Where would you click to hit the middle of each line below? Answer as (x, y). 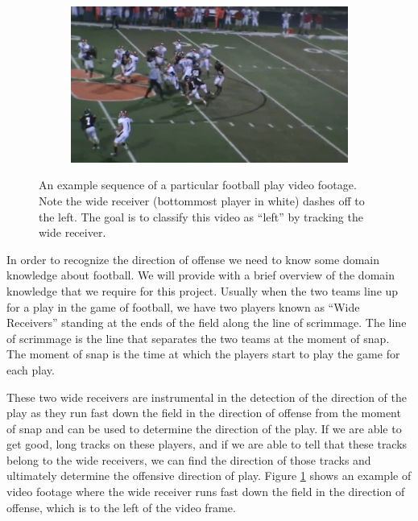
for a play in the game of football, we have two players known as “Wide (183, 306)
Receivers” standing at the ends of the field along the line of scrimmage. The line (207, 323)
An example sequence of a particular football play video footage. (198, 185)
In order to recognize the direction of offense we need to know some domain (193, 259)
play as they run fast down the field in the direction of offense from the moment (204, 413)
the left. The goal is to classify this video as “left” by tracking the (201, 216)
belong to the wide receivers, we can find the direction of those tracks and (189, 459)
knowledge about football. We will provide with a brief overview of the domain (201, 275)
